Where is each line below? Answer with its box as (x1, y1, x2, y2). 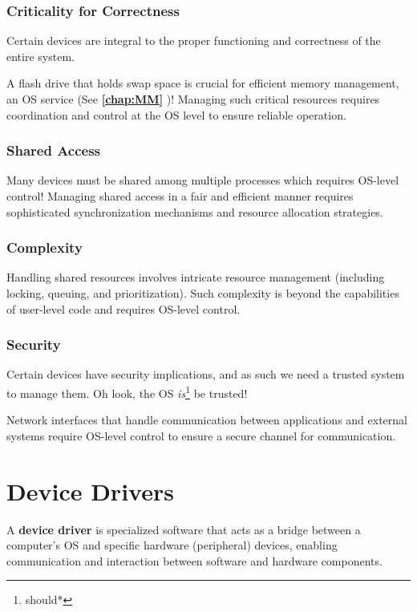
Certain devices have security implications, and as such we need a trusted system (6, 366, 405, 383)
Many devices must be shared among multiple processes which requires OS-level (6, 172, 399, 188)
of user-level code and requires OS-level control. (6, 300, 241, 317)
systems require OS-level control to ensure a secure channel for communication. (6, 427, 396, 444)
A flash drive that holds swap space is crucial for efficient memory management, (6, 75, 399, 91)
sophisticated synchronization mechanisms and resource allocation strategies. (6, 203, 383, 220)
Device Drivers (6, 474, 174, 507)
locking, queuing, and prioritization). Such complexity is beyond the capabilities (6, 285, 399, 301)
